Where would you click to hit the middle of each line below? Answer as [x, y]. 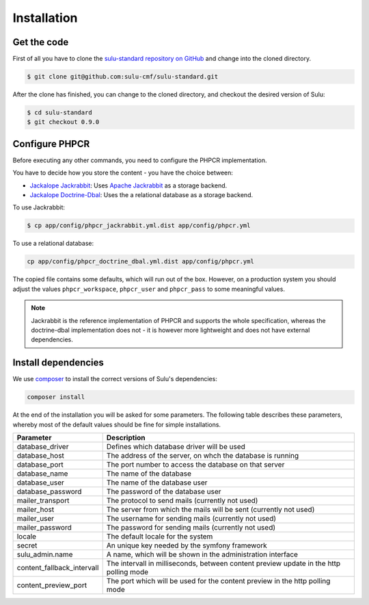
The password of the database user [164, 491]
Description [126, 438]
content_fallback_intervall [58, 568]
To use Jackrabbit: [39, 207]
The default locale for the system [160, 537]
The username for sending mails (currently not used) [191, 519]
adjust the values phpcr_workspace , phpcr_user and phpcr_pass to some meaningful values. [149, 289]
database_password [49, 491]
